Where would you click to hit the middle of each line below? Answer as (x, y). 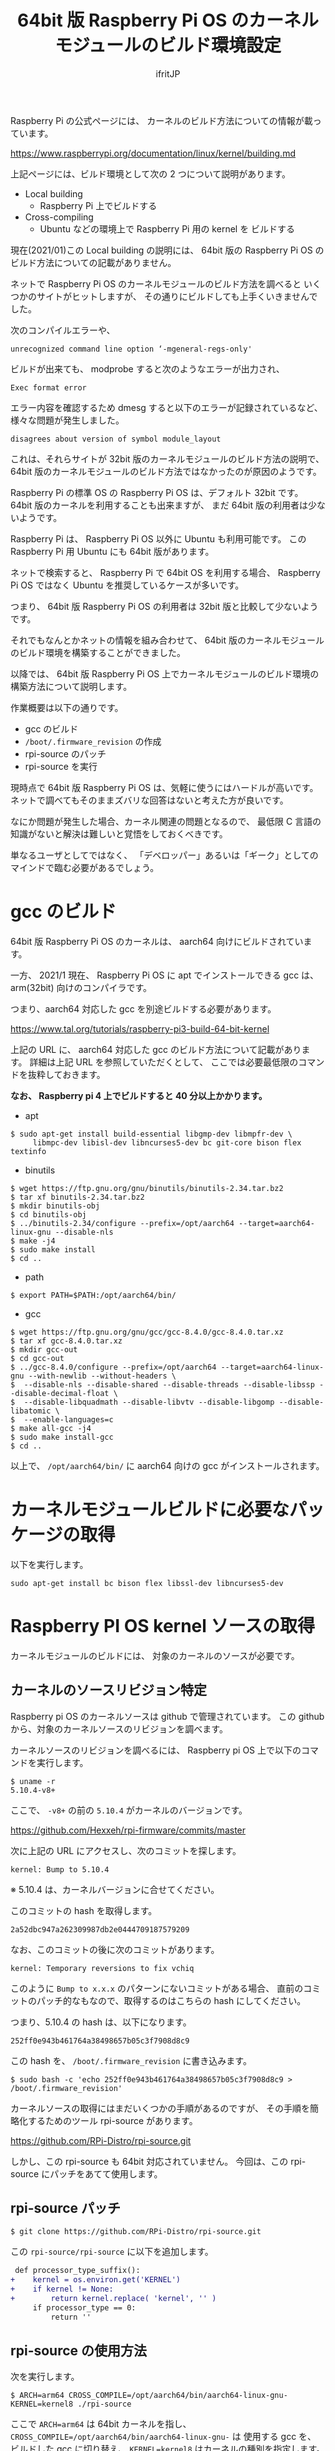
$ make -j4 (33, 1241)
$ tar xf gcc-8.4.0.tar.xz (66, 1341)
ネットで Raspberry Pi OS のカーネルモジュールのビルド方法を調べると (156, 283)
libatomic (31, 1411)
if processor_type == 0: (84, 2307)
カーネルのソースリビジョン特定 (108, 1690)
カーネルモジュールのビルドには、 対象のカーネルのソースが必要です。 (155, 1655)
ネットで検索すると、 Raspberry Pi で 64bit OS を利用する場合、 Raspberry (165, 572)
